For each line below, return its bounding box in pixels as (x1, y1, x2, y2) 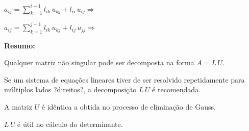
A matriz (4, 101, 32, 112)
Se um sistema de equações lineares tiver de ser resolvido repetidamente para (4, 74, 245, 85)
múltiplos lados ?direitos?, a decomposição (4, 84, 137, 95)
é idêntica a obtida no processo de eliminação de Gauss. (41, 101, 216, 112)
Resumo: (4, 40, 35, 50)
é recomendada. (152, 84, 201, 95)
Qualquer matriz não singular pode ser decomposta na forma (4, 57, 194, 68)
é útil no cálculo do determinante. (17, 118, 123, 129)
